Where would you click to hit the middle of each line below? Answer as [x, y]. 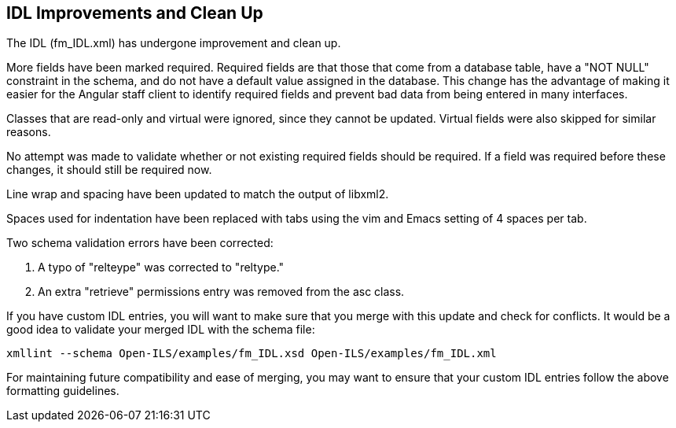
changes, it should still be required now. [109, 170]
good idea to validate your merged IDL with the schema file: [161, 330]
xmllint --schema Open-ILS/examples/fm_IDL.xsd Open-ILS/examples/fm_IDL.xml [252, 354]
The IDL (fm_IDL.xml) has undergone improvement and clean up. [174, 43]
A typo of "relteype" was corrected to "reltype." [161, 267]
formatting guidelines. [63, 391]
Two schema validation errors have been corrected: [140, 243]
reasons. [29, 132]
